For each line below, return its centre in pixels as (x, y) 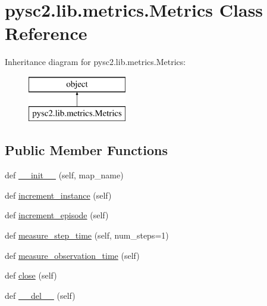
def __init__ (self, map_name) (64, 175)
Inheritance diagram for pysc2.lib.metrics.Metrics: (95, 62)
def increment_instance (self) (58, 195)
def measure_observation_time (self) (72, 255)
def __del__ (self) (40, 295)
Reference (46, 33)
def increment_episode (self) (57, 215)
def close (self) (31, 275)
